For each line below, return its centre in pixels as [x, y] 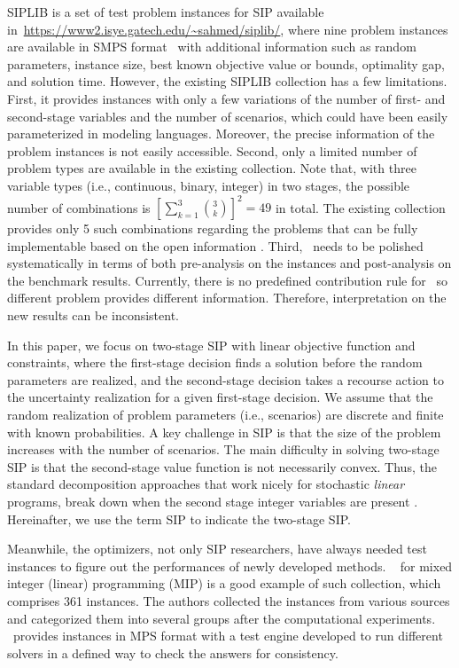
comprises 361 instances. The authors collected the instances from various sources [229, 600]
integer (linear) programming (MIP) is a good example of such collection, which [224, 583]
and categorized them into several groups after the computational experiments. [222, 618]
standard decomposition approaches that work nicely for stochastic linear [206, 484]
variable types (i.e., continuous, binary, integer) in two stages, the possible [209, 185]
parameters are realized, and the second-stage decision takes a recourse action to [226, 379]
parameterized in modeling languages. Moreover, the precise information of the [221, 134]
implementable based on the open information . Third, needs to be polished [215, 245]
